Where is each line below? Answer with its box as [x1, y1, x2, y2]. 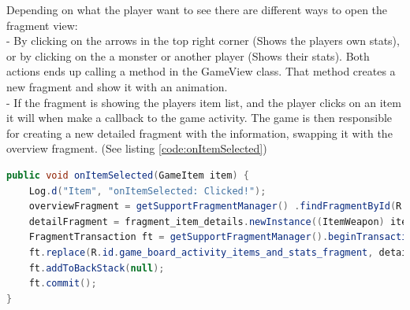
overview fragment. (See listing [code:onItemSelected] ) [6, 140, 267, 157]
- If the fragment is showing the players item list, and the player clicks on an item [6, 94, 401, 110]
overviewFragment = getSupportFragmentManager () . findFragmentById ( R [28, 201, 402, 212]
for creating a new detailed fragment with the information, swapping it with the [6, 124, 393, 141]
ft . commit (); [28, 278, 97, 290]
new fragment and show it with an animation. [6, 78, 228, 94]
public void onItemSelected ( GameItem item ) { [6, 169, 249, 181]
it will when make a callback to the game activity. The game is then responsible [6, 109, 393, 126]
